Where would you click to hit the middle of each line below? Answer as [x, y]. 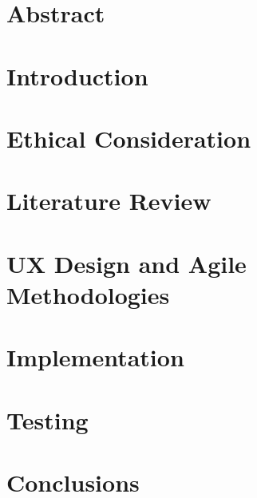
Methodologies [88, 294]
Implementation [95, 357]
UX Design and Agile [127, 263]
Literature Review [109, 201]
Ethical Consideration [129, 138]
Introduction [77, 75]
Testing [47, 419]
